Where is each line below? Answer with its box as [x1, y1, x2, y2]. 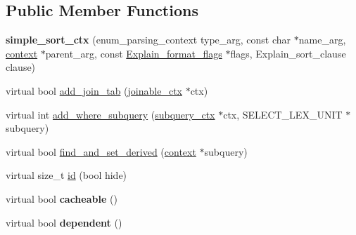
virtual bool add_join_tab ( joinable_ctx [6, 83, 182, 98]
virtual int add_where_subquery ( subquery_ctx [6, 107, 215, 121]
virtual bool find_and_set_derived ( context [6, 144, 196, 159]
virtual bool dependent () [6, 215, 122, 229]
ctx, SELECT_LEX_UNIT [223, 107, 343, 121]
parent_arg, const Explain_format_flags [45, 46, 222, 60]
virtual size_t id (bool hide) [6, 168, 127, 182]
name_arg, [298, 32, 346, 47]
